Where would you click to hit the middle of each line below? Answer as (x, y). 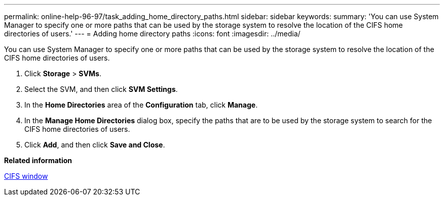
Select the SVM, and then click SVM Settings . (101, 89)
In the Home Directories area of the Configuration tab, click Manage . (141, 105)
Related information (38, 160)
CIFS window (26, 176)
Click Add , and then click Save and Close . (95, 145)
